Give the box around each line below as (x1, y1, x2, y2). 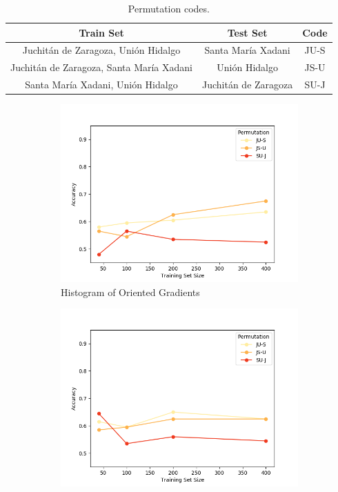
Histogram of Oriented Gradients (61, 284, 200, 299)
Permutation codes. (128, 1, 210, 15)
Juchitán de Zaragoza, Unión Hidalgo (22, 43, 181, 57)
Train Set (79, 25, 124, 39)
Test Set (227, 25, 268, 39)
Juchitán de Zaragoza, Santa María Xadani (10, 60, 192, 75)
